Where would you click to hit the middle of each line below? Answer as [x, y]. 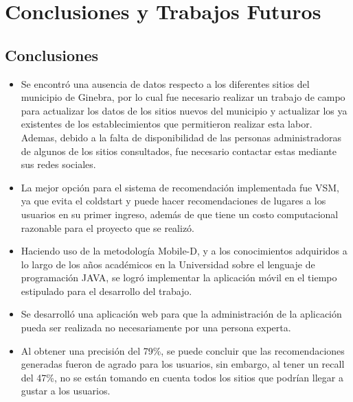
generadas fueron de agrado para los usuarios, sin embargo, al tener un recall [183, 364]
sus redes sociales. [58, 164]
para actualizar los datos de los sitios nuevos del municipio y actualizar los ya [184, 110]
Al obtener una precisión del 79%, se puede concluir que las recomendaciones [183, 350]
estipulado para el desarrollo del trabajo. [106, 291]
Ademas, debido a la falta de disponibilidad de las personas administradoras [181, 137]
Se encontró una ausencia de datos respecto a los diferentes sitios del [165, 83]
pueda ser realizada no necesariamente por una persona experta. [156, 328]
